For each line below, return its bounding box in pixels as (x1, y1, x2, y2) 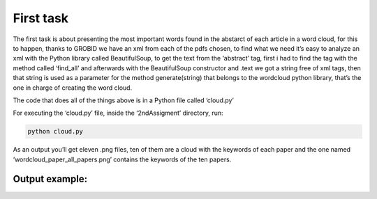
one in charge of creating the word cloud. (13, 83, 133, 92)
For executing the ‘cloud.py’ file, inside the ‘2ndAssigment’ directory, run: (13, 109, 223, 118)
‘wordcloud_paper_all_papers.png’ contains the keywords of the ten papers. (13, 155, 232, 164)
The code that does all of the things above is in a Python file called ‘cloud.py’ (13, 96, 234, 104)
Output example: (13, 173, 87, 185)
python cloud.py (27, 127, 84, 136)
